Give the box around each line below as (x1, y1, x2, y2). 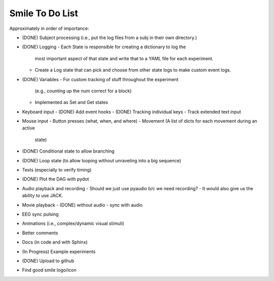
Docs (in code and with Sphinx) (22, 239, 88, 245)
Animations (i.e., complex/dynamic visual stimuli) (22, 221, 124, 227)
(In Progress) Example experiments (22, 249, 96, 255)
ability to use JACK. (22, 193, 63, 199)
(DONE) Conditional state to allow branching (22, 148, 115, 154)
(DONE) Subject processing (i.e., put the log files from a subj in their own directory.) (22, 34, 197, 41)
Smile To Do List (9, 8, 79, 19)
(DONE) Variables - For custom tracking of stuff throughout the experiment (22, 76, 179, 82)
